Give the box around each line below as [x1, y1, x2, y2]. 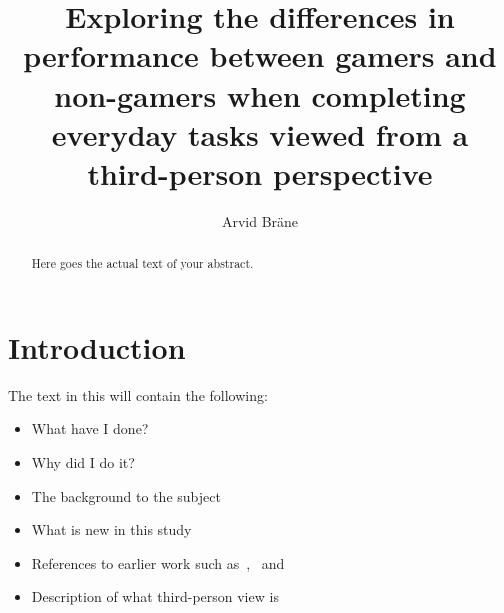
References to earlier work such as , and [31, 552, 285, 573]
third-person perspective [87, 152, 433, 193]
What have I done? [31, 418, 149, 439]
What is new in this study [31, 519, 192, 540]
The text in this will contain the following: [8, 384, 268, 405]
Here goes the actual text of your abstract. [31, 255, 254, 272]
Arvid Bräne [221, 210, 299, 231]
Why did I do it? [31, 452, 135, 473]
